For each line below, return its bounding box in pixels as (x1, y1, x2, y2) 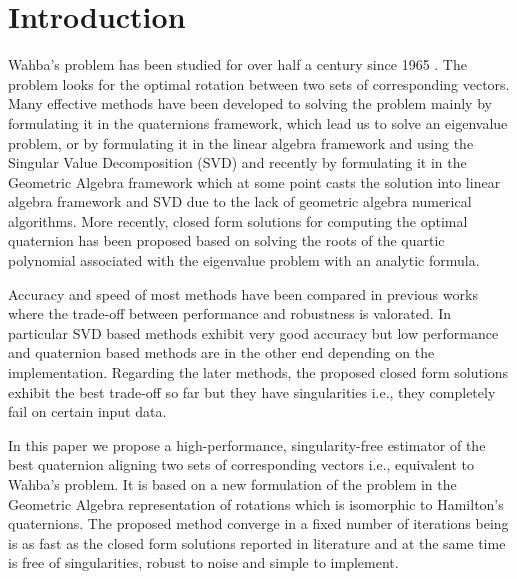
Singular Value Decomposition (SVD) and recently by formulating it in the (8, 152, 467, 173)
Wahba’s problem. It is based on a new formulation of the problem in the (8, 474, 457, 494)
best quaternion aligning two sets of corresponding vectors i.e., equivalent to (8, 454, 475, 475)
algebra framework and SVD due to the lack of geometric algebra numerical (8, 191, 472, 212)
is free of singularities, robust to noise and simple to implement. (8, 552, 399, 573)
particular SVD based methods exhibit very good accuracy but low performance (8, 322, 499, 343)
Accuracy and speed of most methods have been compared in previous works (8, 283, 478, 304)
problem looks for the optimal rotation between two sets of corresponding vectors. (8, 73, 510, 94)
